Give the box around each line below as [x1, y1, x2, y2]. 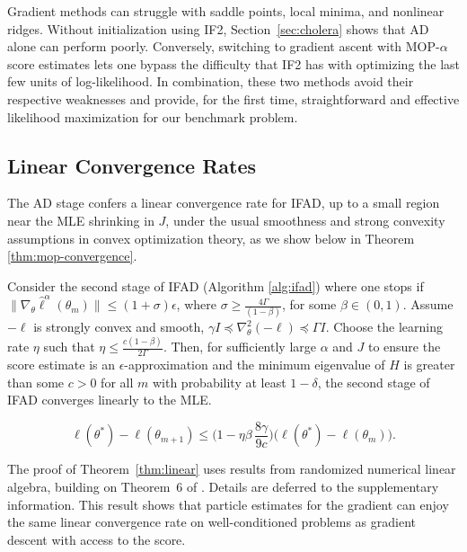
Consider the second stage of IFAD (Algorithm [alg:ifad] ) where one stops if [7, 276, 424, 295]
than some [7, 372, 65, 391]
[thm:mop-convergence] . [7, 246, 137, 265]
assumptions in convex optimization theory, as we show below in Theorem [7, 228, 415, 247]
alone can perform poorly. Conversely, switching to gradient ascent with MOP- [7, 37, 440, 56]
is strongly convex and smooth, [33, 317, 205, 336]
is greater [403, 355, 455, 374]
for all [101, 372, 134, 391]
